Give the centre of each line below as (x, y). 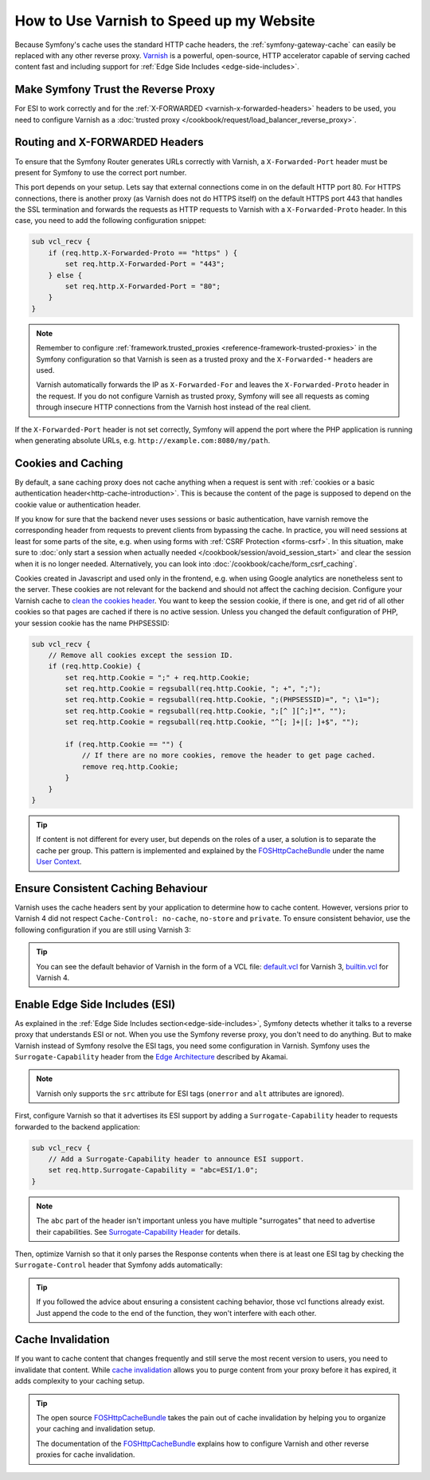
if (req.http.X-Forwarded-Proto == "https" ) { (143, 253)
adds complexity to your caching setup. (80, 1381)
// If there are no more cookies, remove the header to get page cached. (229, 756)
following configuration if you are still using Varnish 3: (103, 930)
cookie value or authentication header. (78, 504)
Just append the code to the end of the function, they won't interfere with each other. (176, 1313)
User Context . (59, 862)
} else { (65, 275)
